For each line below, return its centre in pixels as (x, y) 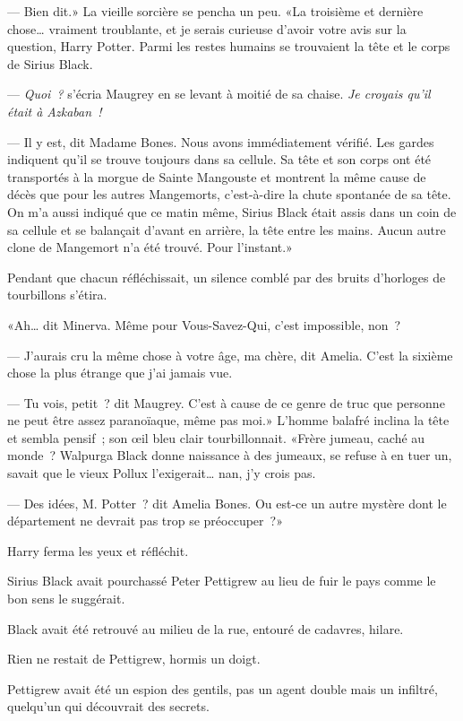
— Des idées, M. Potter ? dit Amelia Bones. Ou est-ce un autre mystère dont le (227, 503)
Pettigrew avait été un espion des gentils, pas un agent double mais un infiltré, (223, 688)
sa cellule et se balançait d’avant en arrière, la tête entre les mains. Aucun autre (227, 229)
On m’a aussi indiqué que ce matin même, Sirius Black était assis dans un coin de (232, 211)
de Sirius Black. (50, 63)
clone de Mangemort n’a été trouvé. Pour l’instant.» (150, 247)
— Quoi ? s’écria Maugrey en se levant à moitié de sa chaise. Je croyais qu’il (219, 94)
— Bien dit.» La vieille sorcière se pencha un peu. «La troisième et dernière (215, 11)
